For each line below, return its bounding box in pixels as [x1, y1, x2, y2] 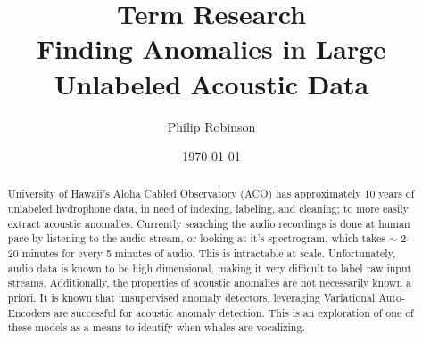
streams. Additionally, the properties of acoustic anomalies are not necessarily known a [7, 275, 411, 290]
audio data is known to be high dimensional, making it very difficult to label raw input [7, 260, 412, 275]
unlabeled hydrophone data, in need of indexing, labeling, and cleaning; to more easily [7, 201, 409, 216]
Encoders [7, 304, 51, 320]
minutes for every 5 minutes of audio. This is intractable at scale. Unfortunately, [21, 246, 396, 261]
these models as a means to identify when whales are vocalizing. [7, 320, 305, 335]
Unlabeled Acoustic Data [54, 65, 369, 101]
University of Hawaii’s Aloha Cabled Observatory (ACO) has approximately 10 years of [7, 186, 415, 201]
